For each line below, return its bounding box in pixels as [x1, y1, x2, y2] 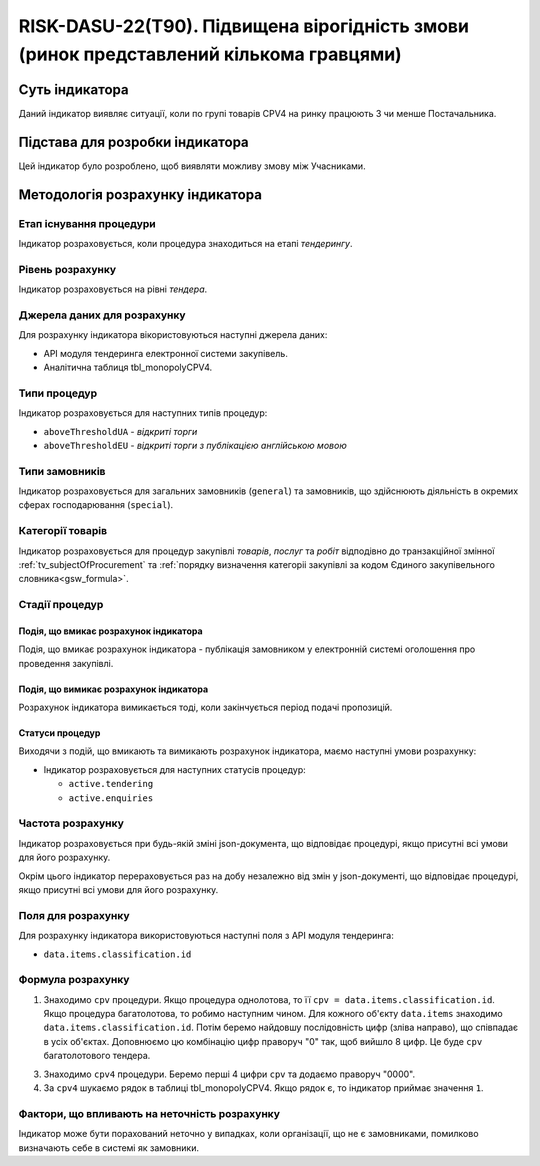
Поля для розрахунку [18, 908, 130, 922]
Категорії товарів [18, 524, 108, 538]
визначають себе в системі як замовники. [18, 1141, 200, 1154]
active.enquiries [68, 792, 154, 804]
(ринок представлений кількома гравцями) [18, 43, 402, 65]
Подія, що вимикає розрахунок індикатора [18, 683, 209, 695]
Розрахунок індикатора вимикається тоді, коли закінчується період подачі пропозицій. [18, 701, 393, 714]
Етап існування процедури [18, 216, 157, 230]
